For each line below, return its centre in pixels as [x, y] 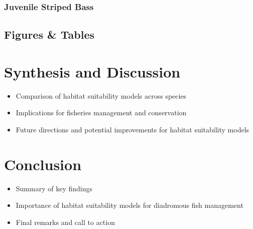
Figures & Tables [49, 34]
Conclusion [43, 164]
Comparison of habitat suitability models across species [101, 95]
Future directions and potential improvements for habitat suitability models [133, 129]
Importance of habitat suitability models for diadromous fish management [130, 205]
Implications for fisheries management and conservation [101, 112]
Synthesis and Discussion [92, 71]
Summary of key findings [54, 188]
